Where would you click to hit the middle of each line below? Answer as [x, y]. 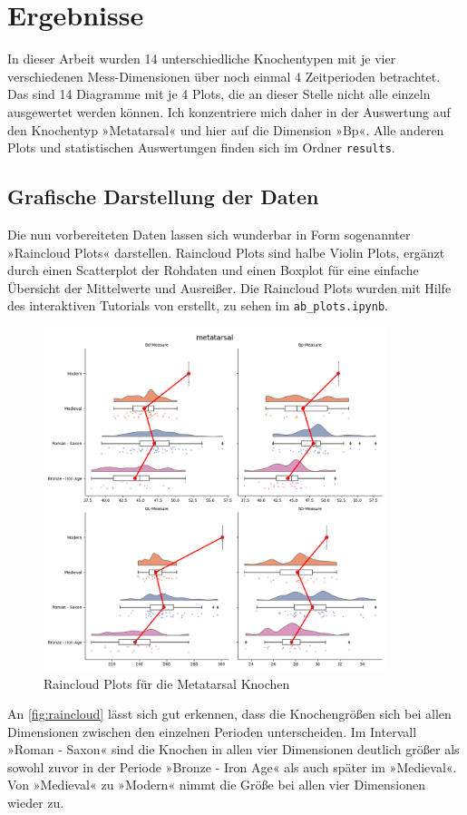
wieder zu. [36, 803]
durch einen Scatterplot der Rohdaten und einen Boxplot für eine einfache [213, 270]
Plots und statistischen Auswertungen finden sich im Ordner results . [201, 147]
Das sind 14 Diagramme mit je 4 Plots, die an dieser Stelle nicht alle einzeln [219, 94]
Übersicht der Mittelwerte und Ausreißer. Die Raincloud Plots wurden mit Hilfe [229, 287]
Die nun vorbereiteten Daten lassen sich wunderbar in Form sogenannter [209, 234]
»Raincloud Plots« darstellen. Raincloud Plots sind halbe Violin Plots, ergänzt [226, 252]
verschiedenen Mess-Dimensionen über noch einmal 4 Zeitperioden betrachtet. [224, 76]
